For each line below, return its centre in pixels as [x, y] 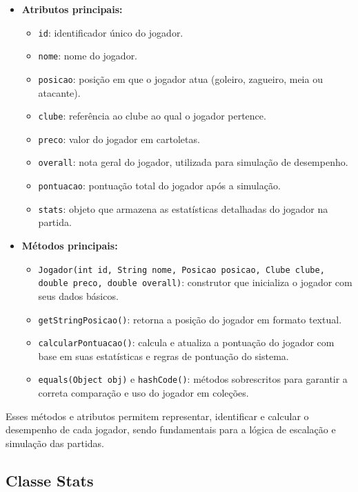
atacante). [59, 92]
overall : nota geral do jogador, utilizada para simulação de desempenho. [193, 162]
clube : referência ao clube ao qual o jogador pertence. [152, 116]
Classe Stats [50, 480]
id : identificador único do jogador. [111, 32]
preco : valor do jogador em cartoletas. [119, 139]
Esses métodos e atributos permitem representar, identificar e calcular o [157, 416]
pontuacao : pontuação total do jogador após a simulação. [159, 186]
